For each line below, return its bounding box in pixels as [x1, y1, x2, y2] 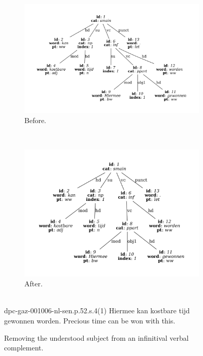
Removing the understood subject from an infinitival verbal [4, 332, 189, 343]
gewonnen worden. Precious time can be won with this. [4, 315, 176, 326]
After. [24, 278, 43, 289]
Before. [24, 114, 47, 125]
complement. [4, 342, 44, 353]
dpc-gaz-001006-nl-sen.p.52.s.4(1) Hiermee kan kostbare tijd [4, 305, 190, 316]
